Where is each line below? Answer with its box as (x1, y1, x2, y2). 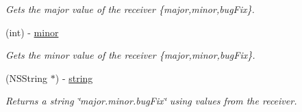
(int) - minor (5, 25, 59, 39)
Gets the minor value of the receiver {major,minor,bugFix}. (5, 48, 255, 62)
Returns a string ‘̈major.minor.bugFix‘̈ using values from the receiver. (5, 94, 297, 108)
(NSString (5, 70, 48, 85)
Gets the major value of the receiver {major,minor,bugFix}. (5, 2, 255, 16)
